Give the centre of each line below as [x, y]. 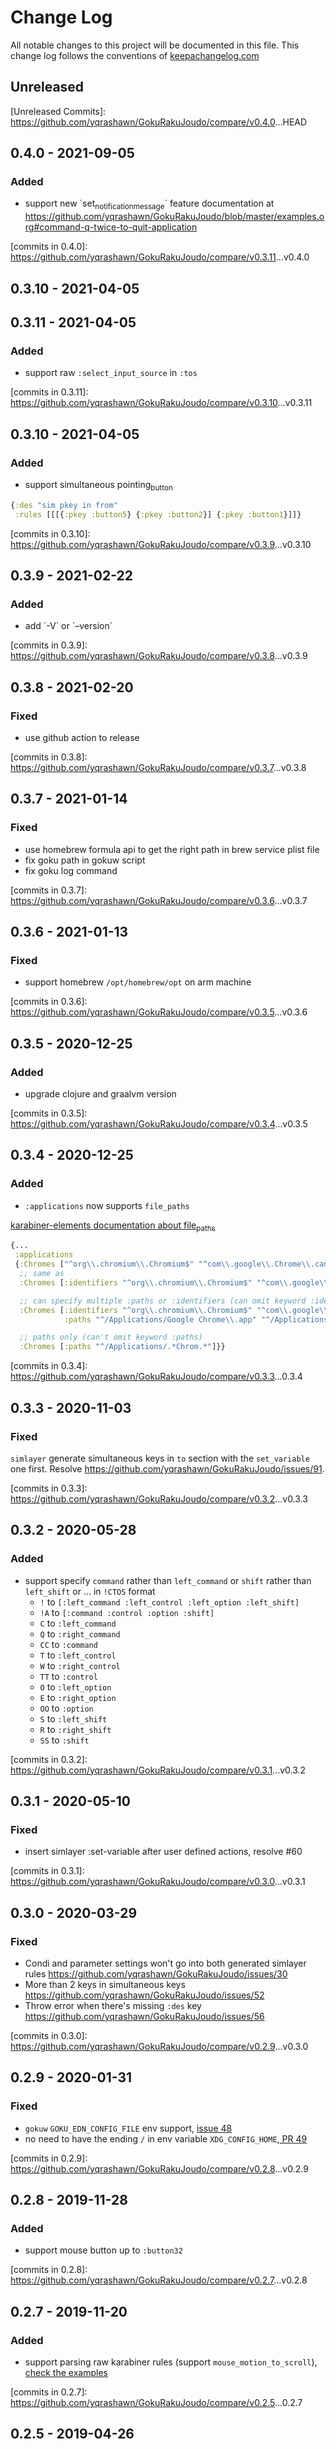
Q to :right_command [80, 1633]
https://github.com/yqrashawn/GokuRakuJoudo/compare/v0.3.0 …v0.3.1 [158, 1882]
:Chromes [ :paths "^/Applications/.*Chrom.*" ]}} [122, 1347]
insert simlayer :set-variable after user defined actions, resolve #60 [163, 1852]
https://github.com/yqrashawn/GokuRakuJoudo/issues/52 [144, 1995]
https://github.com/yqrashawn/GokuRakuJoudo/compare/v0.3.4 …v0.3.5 [159, 1123]
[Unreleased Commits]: [58, 111]
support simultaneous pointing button [98, 486]
